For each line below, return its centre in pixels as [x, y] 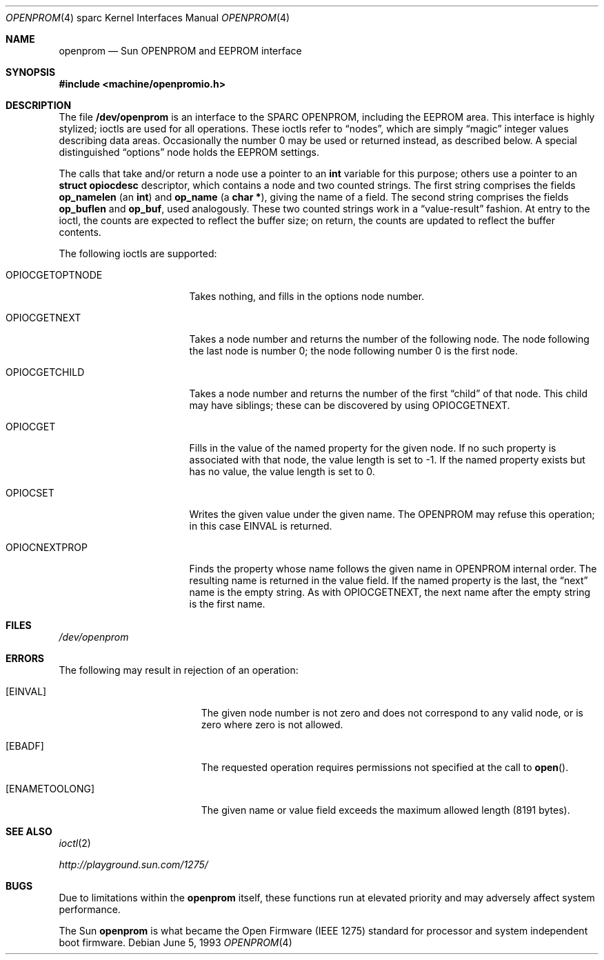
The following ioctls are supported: [138, 253]
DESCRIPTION [39, 105]
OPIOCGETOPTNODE [54, 275]
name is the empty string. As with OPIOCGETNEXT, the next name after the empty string [390, 592]
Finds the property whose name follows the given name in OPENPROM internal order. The [393, 569]
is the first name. [227, 604]
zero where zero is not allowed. [272, 724]
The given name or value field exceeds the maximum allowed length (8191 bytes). [385, 810]
